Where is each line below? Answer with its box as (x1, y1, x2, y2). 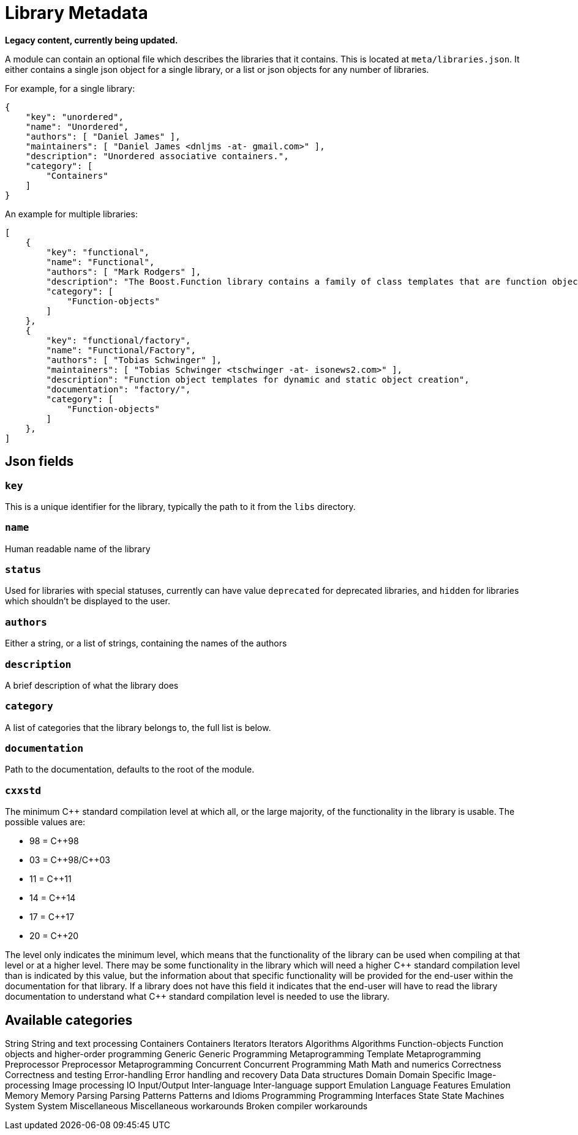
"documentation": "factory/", (46, 384, 191, 394)
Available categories (5, 1012, 133, 1028)
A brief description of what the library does (5, 680, 179, 691)
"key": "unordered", (25, 111, 124, 122)
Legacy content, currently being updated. (5, 34, 178, 45)
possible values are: (5, 817, 86, 828)
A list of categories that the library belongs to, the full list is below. (5, 722, 271, 733)
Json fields (5, 454, 74, 470)
